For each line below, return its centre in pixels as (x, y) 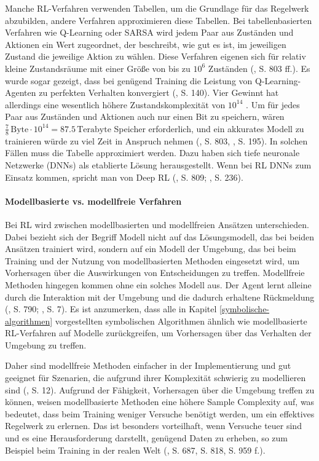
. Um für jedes (273, 104)
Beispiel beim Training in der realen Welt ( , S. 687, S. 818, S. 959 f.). (135, 450)
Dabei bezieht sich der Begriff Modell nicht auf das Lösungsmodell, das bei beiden (160, 236)
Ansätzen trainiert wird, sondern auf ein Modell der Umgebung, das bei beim (151, 249)
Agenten (21, 93)
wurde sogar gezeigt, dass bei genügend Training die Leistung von (129, 80)
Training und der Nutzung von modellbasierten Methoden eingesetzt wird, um (152, 260)
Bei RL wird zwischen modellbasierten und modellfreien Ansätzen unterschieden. (157, 224)
